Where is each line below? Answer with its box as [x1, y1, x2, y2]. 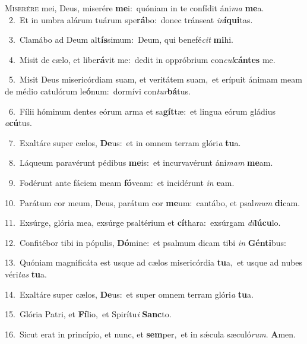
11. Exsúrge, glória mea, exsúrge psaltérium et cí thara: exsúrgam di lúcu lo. [5, 216, 281, 229]
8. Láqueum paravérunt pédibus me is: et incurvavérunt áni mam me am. [8, 156, 273, 169]
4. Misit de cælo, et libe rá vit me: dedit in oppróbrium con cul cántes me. [8, 53, 276, 65]
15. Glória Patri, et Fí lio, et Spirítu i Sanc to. [5, 308, 172, 320]
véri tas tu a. [5, 267, 47, 280]
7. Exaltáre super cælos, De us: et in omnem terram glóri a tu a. [8, 136, 241, 149]
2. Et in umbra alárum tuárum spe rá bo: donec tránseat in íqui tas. [8, 13, 253, 26]
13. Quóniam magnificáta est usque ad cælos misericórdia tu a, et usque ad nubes [5, 256, 303, 269]
